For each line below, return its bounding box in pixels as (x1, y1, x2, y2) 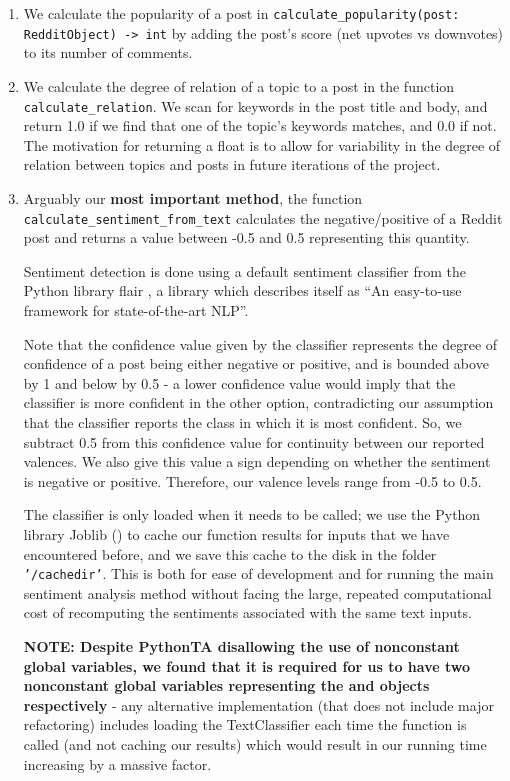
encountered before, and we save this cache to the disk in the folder (23, 543, 437, 564)
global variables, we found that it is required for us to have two (23, 655, 471, 676)
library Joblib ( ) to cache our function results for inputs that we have (23, 523, 450, 544)
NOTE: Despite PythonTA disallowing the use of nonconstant (23, 635, 460, 656)
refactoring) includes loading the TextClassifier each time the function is (23, 714, 467, 735)
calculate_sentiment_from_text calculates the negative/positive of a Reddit (23, 207, 503, 228)
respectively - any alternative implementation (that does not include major (23, 694, 494, 715)
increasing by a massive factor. (23, 753, 212, 774)
